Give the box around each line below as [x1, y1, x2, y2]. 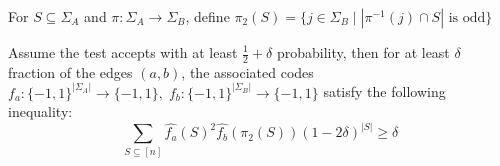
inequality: [8, 101, 73, 122]
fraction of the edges [8, 61, 133, 82]
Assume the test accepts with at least [8, 42, 238, 62]
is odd [448, 11, 486, 25]
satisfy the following [323, 81, 446, 102]
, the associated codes [181, 61, 314, 82]
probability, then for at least [276, 42, 450, 62]
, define [185, 6, 230, 26]
